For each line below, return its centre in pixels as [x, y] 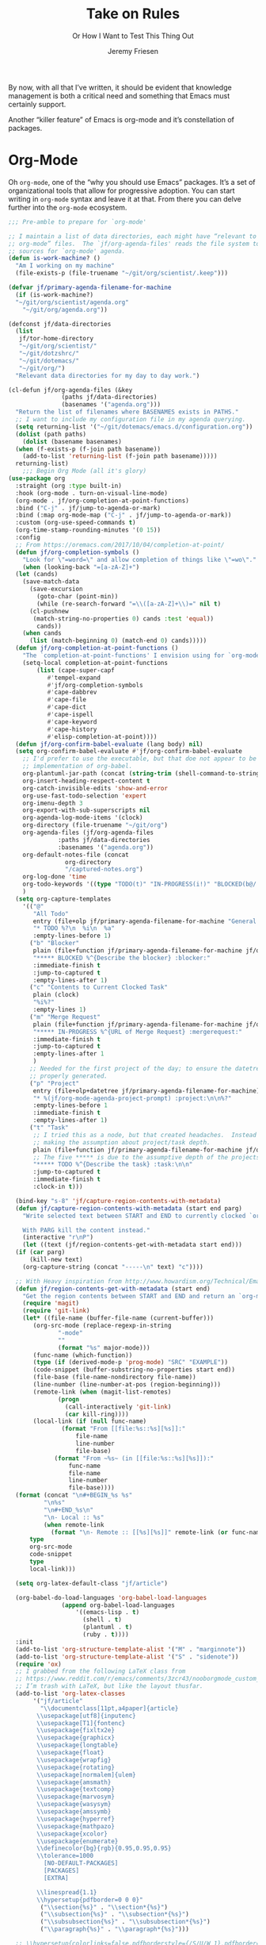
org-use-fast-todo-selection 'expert [85, 796]
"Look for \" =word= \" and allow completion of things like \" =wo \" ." [140, 559]
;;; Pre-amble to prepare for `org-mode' [78, 222]
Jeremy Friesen [133, 51]
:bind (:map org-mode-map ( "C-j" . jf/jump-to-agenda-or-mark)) [123, 515]
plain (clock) [56, 995]
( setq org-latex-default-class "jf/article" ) [92, 1583]
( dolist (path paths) [51, 434]
